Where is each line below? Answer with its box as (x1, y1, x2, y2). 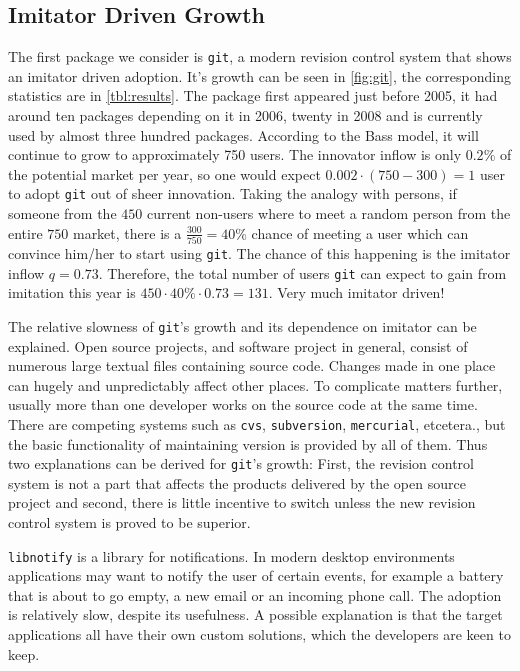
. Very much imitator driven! (268, 282, 445, 303)
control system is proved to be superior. (8, 512, 251, 533)
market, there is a (72, 222, 182, 243)
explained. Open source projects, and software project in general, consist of (8, 335, 468, 356)
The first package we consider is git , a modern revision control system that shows (8, 46, 512, 67)
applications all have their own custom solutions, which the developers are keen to (8, 624, 511, 645)
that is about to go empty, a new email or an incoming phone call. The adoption (8, 584, 502, 605)
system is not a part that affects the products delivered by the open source (8, 472, 466, 493)
